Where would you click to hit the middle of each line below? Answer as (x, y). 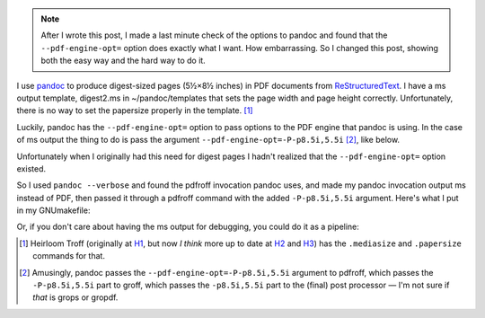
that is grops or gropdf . (75, 297)
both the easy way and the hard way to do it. (123, 61)
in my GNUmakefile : (53, 210)
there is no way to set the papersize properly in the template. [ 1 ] (135, 110)
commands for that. (69, 256)
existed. (31, 168)
